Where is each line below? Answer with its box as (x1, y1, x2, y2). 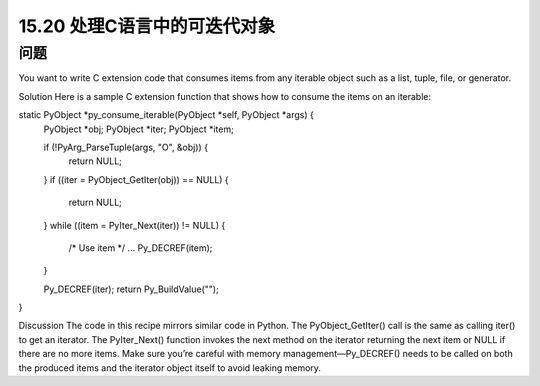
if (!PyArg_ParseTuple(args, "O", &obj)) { (43, 141, 209, 153)
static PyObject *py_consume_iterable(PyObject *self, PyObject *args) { (18, 109, 314, 121)
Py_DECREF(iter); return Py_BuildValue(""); (43, 283, 219, 295)
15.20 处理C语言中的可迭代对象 (18, 15, 276, 37)
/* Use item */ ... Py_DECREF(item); (68, 241, 213, 254)
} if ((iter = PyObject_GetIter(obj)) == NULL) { (43, 173, 229, 185)
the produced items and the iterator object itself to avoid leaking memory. (18, 361, 322, 374)
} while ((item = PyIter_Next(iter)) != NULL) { (43, 219, 226, 231)
